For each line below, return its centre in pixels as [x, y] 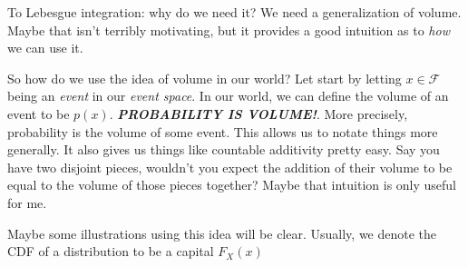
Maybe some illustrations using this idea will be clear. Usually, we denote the [222, 233]
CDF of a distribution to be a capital [111, 251]
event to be [39, 113]
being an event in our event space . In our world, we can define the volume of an [228, 96]
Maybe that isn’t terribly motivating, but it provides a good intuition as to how [229, 30]
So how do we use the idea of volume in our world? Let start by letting [205, 78]
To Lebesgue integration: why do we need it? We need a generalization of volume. [234, 12]
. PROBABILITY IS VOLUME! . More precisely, [258, 113]
